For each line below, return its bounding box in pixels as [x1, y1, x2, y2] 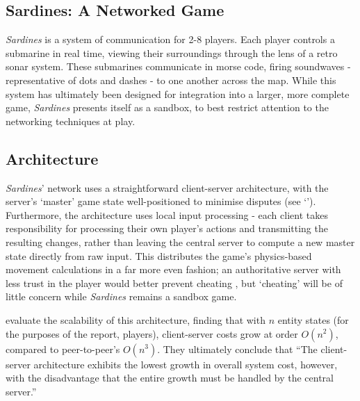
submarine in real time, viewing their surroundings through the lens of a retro [6, 45, 338, 60]
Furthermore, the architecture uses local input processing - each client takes [6, 207, 328, 222]
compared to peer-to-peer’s [6, 341, 120, 356]
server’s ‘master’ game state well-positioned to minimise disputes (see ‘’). [6, 194, 316, 208]
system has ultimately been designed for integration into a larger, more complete [6, 86, 350, 101]
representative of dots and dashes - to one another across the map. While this [6, 72, 336, 87]
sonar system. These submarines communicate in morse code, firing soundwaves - [6, 59, 351, 74]
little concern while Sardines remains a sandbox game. [6, 289, 237, 304]
